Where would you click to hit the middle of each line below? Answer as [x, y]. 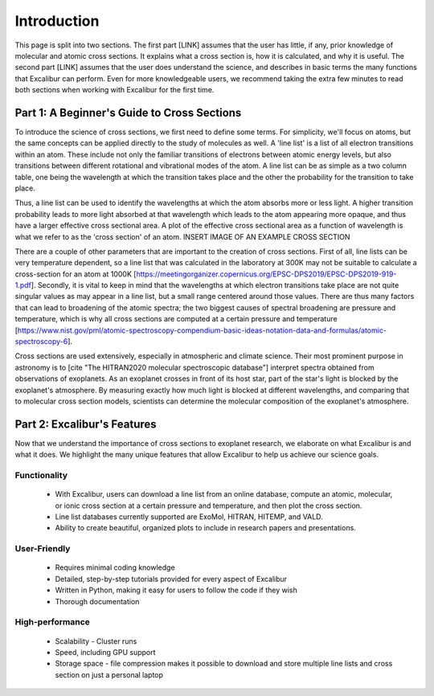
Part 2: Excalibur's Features [86, 424]
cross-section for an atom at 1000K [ [76, 274]
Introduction [57, 21]
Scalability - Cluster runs [96, 641]
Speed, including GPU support [105, 652]
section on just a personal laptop [109, 674]
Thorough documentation [97, 601]
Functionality [41, 476]
